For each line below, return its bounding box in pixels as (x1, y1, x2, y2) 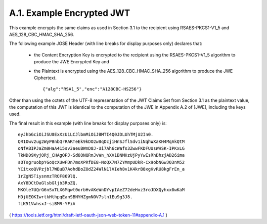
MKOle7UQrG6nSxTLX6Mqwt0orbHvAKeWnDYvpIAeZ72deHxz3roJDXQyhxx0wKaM (18, 187, 185, 193)
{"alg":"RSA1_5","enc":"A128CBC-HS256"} (43, 87, 142, 92)
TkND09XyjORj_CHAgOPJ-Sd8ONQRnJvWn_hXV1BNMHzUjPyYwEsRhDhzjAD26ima (18, 152, 185, 158)
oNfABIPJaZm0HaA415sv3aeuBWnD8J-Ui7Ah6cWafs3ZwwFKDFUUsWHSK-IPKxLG (18, 146, 185, 151)
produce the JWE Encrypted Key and (34, 59, 110, 65)
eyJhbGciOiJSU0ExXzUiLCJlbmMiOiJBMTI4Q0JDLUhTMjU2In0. (18, 132, 154, 137)
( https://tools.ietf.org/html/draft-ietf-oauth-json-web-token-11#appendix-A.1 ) (9, 212, 168, 218)
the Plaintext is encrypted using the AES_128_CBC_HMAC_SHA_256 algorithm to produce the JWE (34, 68, 233, 74)
